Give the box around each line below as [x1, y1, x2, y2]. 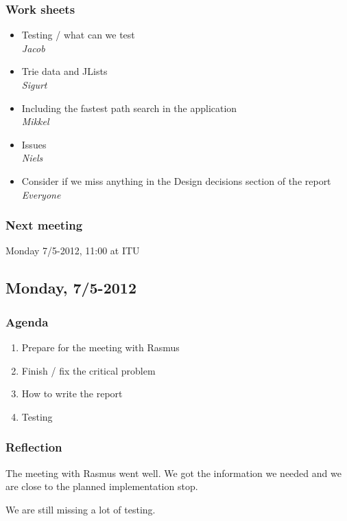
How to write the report [21, 386, 123, 401]
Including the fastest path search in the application [21, 100, 237, 115]
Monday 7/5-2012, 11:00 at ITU [5, 243, 140, 258]
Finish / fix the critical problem [21, 363, 156, 377]
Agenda [5, 313, 49, 330]
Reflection [5, 439, 62, 456]
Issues [21, 137, 47, 151]
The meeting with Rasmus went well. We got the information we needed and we [5, 465, 342, 480]
